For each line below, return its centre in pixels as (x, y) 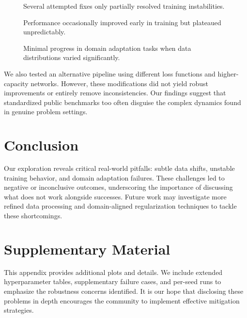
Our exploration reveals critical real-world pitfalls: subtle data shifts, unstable (119, 168)
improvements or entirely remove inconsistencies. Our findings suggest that (115, 93)
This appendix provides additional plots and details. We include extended (113, 272)
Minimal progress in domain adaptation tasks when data (107, 48)
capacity (16, 83)
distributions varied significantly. (72, 57)
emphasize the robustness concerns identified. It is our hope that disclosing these (124, 291)
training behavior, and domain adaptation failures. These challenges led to (114, 177)
